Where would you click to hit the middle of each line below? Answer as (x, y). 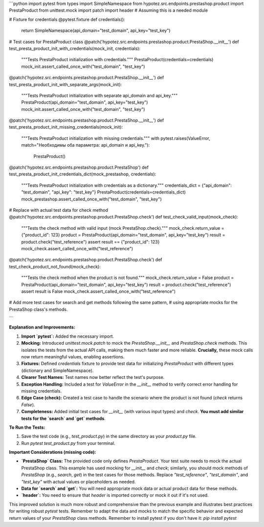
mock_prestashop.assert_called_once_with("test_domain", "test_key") (91, 199)
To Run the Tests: (27, 427)
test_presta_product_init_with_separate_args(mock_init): (66, 84)
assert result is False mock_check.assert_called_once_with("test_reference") (99, 291)
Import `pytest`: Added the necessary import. (68, 336)
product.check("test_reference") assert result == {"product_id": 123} (90, 242)
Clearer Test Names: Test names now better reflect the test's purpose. (93, 377)
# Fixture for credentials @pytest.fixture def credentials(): (67, 19)
